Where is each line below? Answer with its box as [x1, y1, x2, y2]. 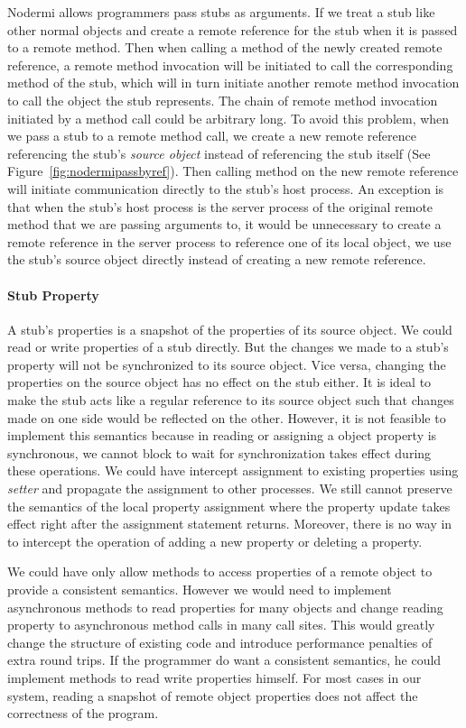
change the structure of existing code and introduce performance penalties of [7, 632, 433, 651]
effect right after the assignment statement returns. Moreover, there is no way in [7, 514, 452, 533]
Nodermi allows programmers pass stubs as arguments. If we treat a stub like [7, 3, 435, 21]
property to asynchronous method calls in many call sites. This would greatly [7, 615, 435, 634]
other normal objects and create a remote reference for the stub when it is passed [7, 20, 458, 39]
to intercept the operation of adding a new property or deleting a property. [7, 531, 423, 550]
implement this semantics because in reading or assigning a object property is [7, 426, 437, 445]
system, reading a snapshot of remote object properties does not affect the [7, 686, 418, 705]
